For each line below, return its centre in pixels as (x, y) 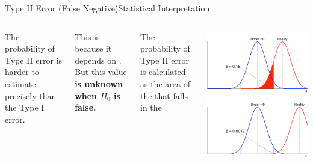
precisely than (31, 95)
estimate (20, 83)
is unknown (99, 83)
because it (93, 48)
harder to (22, 72)
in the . (153, 107)
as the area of (165, 83)
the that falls (164, 95)
